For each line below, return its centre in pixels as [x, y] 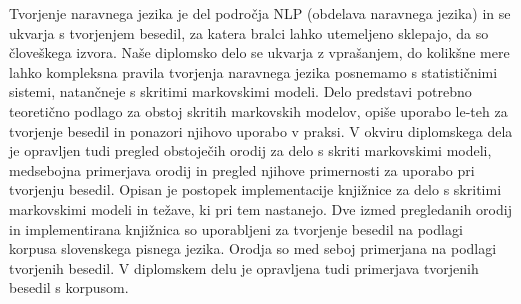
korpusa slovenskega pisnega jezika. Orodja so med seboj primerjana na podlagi [253, 248]
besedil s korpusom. [69, 287]
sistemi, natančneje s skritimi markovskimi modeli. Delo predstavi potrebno [240, 91]
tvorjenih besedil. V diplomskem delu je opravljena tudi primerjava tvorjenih [244, 267]
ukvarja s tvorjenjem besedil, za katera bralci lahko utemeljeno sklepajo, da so [249, 32]
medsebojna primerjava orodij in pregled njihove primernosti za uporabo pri [242, 169]
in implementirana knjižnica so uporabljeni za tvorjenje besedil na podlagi [236, 228]
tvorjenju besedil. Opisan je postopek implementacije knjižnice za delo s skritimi [255, 189]
